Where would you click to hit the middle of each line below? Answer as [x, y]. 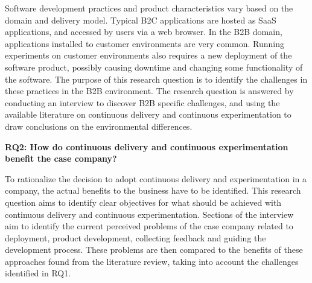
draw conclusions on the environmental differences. [99, 126]
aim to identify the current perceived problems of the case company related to [149, 226]
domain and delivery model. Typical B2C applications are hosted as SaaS [141, 20]
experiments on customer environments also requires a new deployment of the [148, 55]
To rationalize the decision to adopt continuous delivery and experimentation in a [156, 178]
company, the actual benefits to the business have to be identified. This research [153, 190]
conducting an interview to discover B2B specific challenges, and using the [142, 102]
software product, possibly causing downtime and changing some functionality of [154, 67]
